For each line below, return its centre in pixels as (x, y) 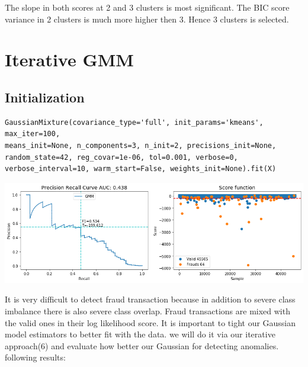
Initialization (45, 97)
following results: (35, 357)
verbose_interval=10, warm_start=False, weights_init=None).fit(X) (141, 169)
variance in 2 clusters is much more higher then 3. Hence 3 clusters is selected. (147, 19)
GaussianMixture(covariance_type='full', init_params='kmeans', (134, 122)
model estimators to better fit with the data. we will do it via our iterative (140, 334)
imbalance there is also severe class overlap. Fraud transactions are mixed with (147, 310)
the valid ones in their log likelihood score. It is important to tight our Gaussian (150, 322)
